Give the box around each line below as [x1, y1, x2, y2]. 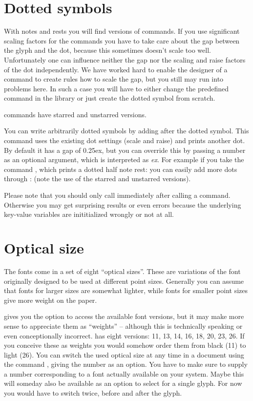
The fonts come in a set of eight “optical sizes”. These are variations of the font [4, 266, 241, 276]
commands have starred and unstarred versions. [4, 109, 147, 119]
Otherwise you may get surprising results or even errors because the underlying [4, 199, 241, 210]
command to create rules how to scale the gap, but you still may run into [4, 74, 224, 84]
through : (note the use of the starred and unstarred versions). [4, 173, 191, 184]
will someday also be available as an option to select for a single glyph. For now [4, 378, 242, 388]
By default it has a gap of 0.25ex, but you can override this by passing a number [4, 145, 246, 155]
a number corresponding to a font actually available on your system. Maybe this [4, 368, 244, 379]
